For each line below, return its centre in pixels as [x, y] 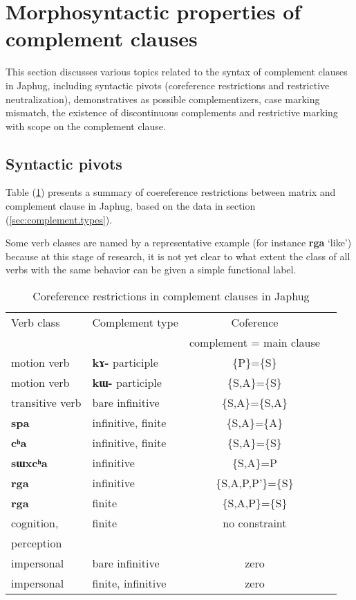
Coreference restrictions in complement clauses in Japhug [171, 296]
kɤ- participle [125, 363]
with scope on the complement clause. [86, 126]
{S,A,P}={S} [255, 503]
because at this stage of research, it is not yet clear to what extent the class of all [178, 256]
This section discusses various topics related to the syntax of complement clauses [177, 72]
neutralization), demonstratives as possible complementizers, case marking [163, 99]
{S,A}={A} [255, 423]
